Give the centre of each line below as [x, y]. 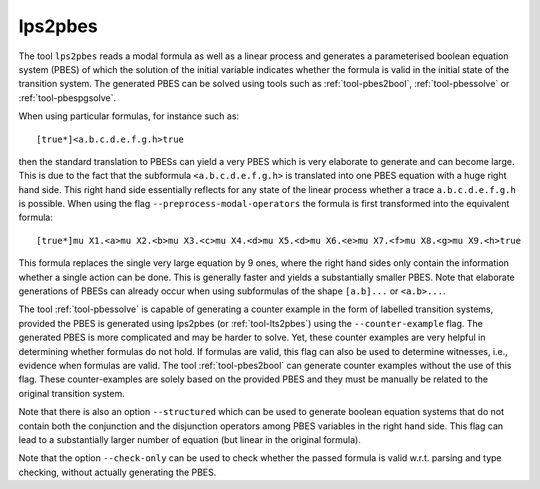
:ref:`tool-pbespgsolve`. [67, 97]
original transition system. [71, 393]
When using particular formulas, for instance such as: [129, 116]
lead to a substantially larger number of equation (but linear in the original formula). [190, 439]
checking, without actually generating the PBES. [117, 472]
